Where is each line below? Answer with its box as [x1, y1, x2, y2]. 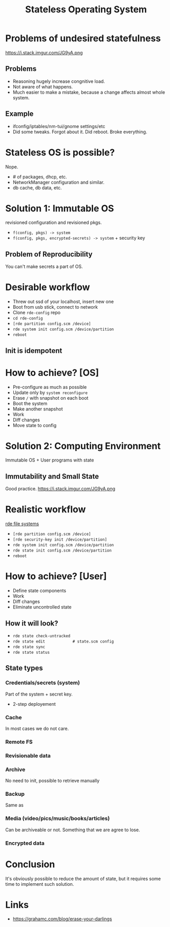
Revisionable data [5, 752, 51, 759]
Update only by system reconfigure [12, 389, 88, 396]
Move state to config [12, 422, 57, 428]
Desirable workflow [5, 281, 90, 293]
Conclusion [5, 858, 55, 870]
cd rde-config [12, 316, 43, 321]
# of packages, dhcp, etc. [12, 173, 68, 180]
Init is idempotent [5, 346, 62, 355]
